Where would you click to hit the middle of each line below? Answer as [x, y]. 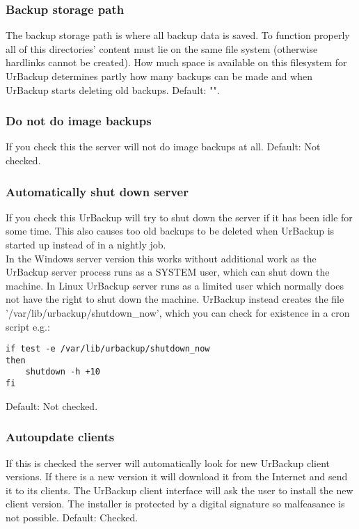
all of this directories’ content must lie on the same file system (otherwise [162, 48]
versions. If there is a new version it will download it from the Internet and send [177, 476]
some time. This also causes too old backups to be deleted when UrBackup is [170, 231]
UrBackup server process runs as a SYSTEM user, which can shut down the [168, 272]
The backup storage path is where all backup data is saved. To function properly [178, 35]
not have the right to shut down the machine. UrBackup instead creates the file [175, 299]
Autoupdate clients [60, 437]
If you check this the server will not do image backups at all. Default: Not [163, 147]
